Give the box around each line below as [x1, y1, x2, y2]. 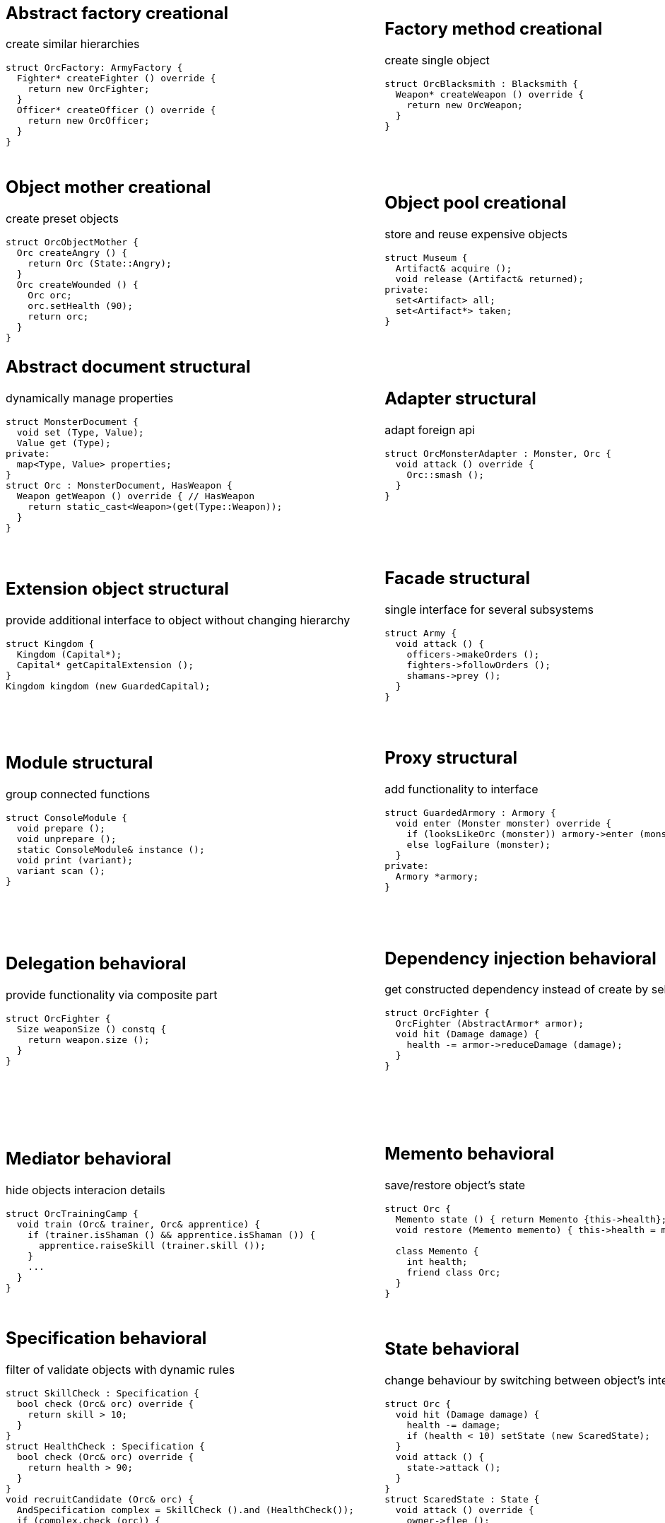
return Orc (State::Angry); [28, 257, 172, 269]
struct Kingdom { [6, 638, 95, 649]
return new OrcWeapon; [406, 99, 523, 110]
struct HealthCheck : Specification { [6, 1441, 205, 1452]
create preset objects [6, 211, 119, 226]
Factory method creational [384, 18, 603, 39]
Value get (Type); [16, 437, 111, 448]
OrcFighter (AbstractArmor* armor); [395, 1018, 584, 1029]
